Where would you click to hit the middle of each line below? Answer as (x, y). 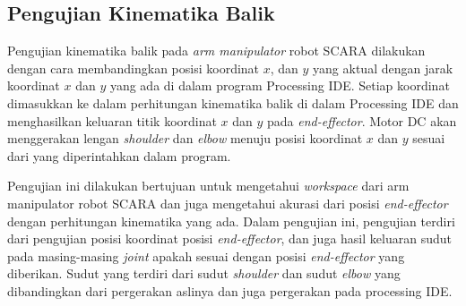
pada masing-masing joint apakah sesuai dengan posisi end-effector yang (206, 255)
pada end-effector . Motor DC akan (362, 120)
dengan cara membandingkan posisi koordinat (134, 68)
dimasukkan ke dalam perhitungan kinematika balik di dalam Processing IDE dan (233, 102)
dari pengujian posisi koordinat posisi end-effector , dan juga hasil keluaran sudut (229, 238)
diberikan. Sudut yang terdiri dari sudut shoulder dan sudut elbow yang (204, 273)
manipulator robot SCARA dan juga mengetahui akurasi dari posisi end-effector (228, 203)
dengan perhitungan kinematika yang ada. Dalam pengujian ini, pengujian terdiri (231, 221)
